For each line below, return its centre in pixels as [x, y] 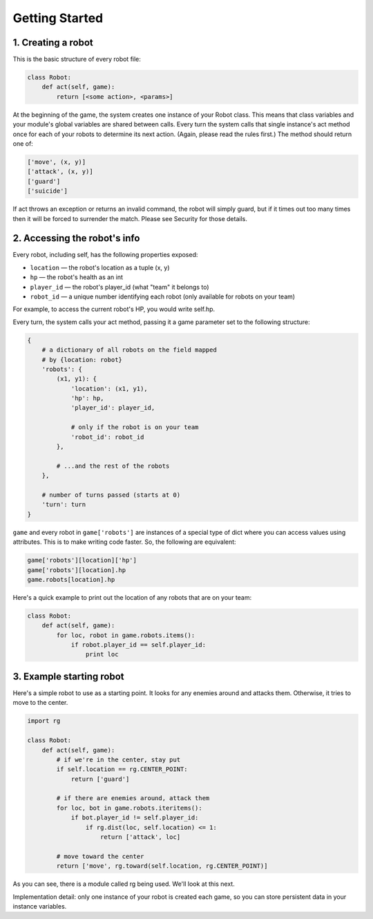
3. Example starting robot [68, 676]
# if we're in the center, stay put [118, 759]
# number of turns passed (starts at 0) [111, 495]
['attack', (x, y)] [60, 172]
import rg [44, 721]
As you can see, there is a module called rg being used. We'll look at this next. [124, 884]
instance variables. [40, 906]
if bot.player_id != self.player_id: [135, 818]
